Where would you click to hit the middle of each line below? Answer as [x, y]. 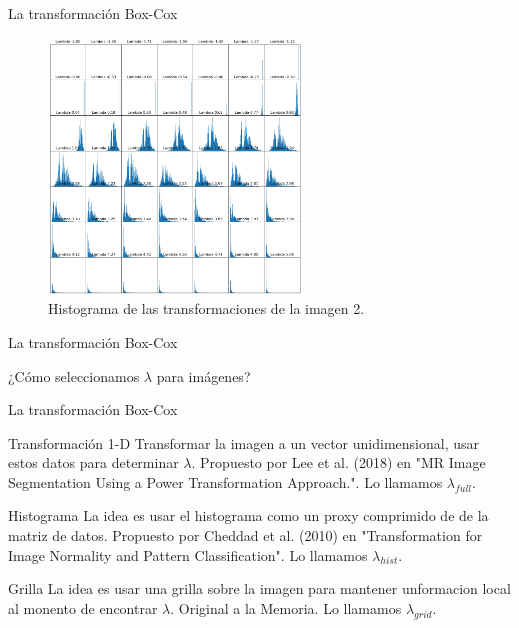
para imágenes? [203, 375]
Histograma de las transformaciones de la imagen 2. [206, 308]
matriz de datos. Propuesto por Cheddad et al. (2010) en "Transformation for [245, 535]
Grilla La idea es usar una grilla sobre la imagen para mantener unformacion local [259, 588]
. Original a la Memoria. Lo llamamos [286, 607]
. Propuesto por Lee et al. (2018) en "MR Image [338, 462]
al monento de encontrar [83, 607]
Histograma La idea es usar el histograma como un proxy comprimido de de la [248, 515]
